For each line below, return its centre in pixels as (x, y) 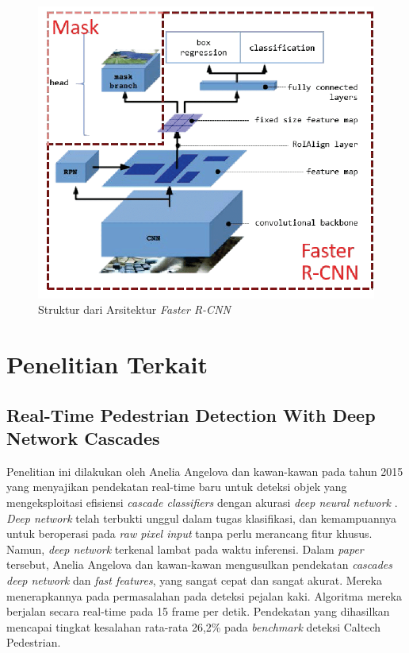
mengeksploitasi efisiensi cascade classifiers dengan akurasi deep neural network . (202, 502)
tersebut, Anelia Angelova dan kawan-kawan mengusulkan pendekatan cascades (199, 564)
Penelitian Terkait (107, 364)
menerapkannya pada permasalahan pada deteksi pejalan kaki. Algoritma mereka (204, 595)
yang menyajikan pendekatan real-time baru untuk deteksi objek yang (177, 487)
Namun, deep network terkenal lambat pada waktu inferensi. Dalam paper (185, 549)
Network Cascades (83, 438)
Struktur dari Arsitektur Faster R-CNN (134, 309)
